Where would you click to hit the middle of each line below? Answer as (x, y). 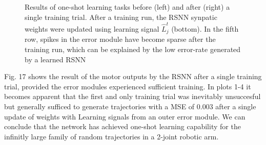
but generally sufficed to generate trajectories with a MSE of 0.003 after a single (130, 106)
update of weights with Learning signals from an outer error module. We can (125, 116)
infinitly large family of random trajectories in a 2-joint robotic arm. (111, 136)
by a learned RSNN (55, 59)
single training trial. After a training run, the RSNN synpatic (121, 17)
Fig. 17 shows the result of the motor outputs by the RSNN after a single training (133, 76)
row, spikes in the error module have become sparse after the (120, 39)
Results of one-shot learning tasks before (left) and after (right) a (127, 7)
